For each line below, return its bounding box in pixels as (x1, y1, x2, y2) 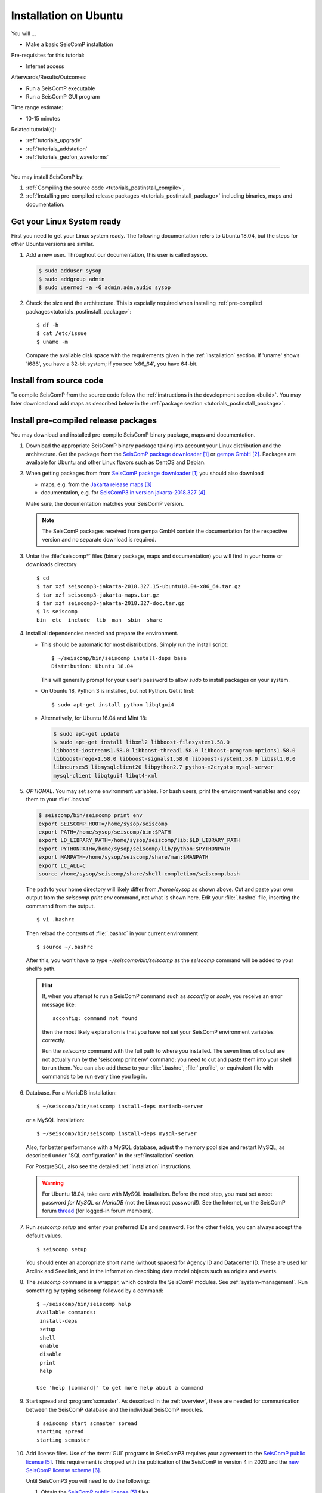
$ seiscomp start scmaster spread (36, 1420, 137, 1427)
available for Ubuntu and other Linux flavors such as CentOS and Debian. (26, 459, 206, 466)
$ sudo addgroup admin (38, 275, 105, 282)
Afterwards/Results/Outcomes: (11, 73, 87, 81)
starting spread (36, 1428, 84, 1435)
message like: (42, 1001, 76, 1008)
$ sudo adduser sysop (38, 268, 102, 274)
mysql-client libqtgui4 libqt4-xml (53, 772, 157, 779)
